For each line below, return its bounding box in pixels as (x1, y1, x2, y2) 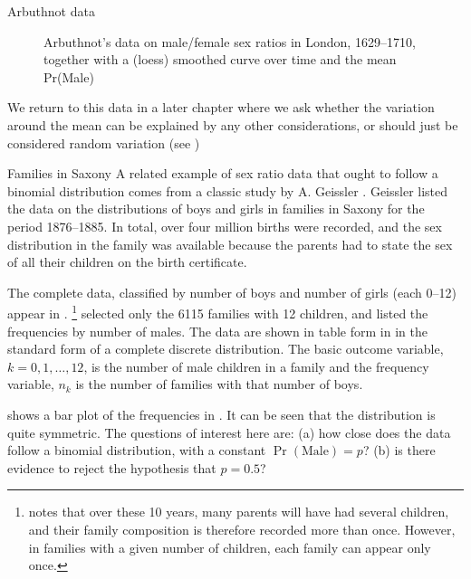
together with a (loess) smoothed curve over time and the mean (43, 50, 397, 69)
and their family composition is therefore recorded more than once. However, (28, 519, 456, 538)
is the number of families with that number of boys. (75, 375, 363, 394)
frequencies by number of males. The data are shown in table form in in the (7, 321, 428, 340)
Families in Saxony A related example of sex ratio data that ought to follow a (7, 164, 438, 183)
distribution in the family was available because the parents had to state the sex (7, 234, 453, 253)
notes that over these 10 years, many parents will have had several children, (28, 502, 449, 521)
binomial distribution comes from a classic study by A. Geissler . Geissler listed (7, 181, 448, 200)
